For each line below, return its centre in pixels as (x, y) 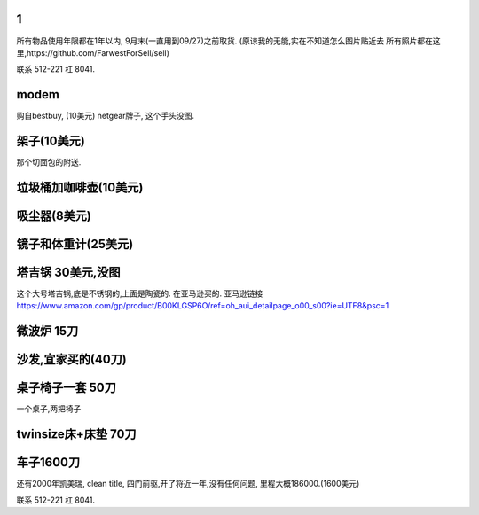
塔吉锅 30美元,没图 (68, 272)
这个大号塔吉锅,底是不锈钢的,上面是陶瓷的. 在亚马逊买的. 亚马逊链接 (140, 293)
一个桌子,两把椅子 (49, 409)
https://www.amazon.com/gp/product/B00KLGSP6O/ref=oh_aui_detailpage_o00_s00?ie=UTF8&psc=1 (203, 306)
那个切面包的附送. (49, 162)
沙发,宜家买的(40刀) (72, 359)
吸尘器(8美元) (54, 216)
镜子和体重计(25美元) (75, 244)
